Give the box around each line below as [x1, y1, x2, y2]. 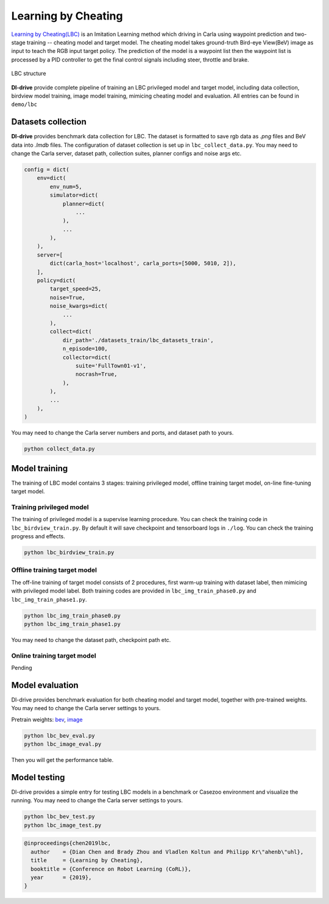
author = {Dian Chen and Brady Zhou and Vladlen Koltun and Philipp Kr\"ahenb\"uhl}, [30, 848, 304, 855]
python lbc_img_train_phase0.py [24, 612, 121, 619]
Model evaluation [11, 680, 79, 690]
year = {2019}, [30, 874, 92, 881]
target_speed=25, [49, 285, 102, 293]
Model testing [11, 772, 65, 783]
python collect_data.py [24, 446, 96, 452]
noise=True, [49, 294, 85, 301]
